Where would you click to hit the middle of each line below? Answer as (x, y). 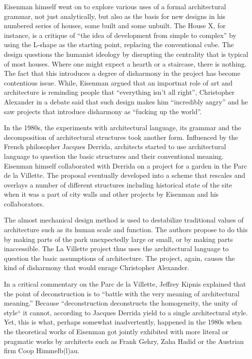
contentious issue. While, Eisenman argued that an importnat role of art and (118, 82)
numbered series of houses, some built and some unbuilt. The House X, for (115, 26)
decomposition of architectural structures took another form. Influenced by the (121, 137)
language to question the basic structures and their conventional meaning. (114, 156)
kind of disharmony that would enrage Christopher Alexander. (97, 267)
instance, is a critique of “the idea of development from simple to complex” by (120, 35)
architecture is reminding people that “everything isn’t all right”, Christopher (119, 92)
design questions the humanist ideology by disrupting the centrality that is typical (126, 54)
